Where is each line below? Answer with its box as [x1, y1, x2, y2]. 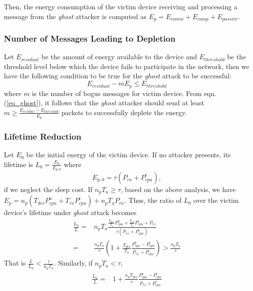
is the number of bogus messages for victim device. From [32, 88, 202, 98]
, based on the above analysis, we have [121, 184, 236, 194]
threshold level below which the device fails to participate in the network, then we [4, 61, 250, 71]
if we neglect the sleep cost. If [4, 184, 93, 194]
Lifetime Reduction [4, 130, 82, 142]
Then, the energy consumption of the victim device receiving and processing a [4, 1, 237, 11]
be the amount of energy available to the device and [41, 51, 197, 62]
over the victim [193, 195, 239, 205]
